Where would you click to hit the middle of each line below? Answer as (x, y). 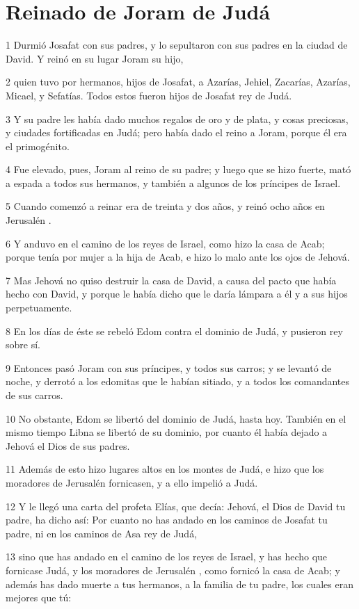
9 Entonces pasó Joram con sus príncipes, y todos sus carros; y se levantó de (169, 367)
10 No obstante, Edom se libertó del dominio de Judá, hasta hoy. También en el (176, 418)
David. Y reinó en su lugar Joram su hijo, (95, 58)
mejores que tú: (39, 598)
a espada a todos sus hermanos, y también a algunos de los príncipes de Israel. (173, 182)
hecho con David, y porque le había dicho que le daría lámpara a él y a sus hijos (177, 294)
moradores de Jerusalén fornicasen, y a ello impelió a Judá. (132, 482)
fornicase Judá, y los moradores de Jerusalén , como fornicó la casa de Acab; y (173, 570)
